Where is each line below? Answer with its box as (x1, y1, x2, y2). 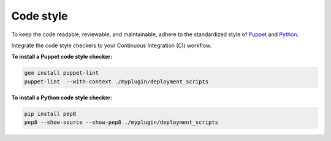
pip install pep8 (24, 110, 77, 117)
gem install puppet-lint (24, 69, 99, 77)
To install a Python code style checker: (11, 94, 113, 101)
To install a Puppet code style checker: (11, 53, 113, 61)
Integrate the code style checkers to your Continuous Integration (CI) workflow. (11, 42, 211, 49)
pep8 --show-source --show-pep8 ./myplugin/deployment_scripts (24, 119, 219, 126)
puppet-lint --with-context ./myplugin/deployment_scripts (24, 78, 209, 85)
